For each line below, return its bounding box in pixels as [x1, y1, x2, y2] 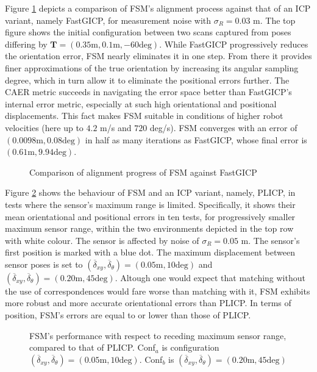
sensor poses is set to [5, 257, 83, 270]
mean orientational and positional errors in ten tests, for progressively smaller [5, 210, 296, 223]
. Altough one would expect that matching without [115, 271, 305, 284]
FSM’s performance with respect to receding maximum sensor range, [29, 329, 287, 342]
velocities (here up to [5, 121, 84, 134]
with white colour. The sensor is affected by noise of [5, 234, 199, 246]
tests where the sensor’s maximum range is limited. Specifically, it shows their [5, 198, 296, 210]
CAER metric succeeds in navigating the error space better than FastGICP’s [5, 85, 292, 98]
